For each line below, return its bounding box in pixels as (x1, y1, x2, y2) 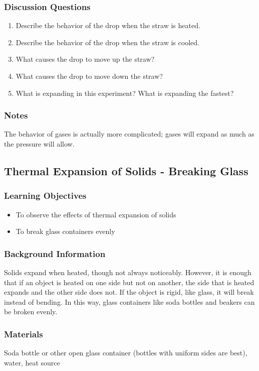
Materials (4, 327, 43, 340)
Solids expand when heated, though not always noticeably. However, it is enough (4, 267, 251, 277)
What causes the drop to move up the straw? (16, 54, 155, 64)
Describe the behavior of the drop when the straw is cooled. (16, 37, 199, 47)
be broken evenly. (4, 306, 58, 317)
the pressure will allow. (4, 139, 75, 149)
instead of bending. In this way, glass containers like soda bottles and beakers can (4, 296, 255, 307)
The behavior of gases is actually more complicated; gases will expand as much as (4, 129, 254, 139)
